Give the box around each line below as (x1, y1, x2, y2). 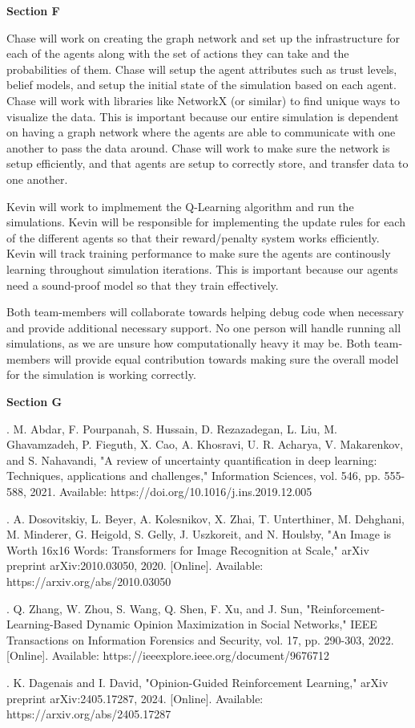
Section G (6, 393, 62, 410)
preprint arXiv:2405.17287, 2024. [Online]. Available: (6, 689, 264, 706)
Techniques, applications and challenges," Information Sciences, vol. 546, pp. (6, 467, 381, 484)
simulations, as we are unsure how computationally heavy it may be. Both (6, 335, 371, 352)
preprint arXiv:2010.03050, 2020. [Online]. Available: (6, 557, 264, 574)
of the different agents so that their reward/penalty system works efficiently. (6, 229, 380, 246)
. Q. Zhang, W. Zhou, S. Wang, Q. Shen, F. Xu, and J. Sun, (6, 600, 303, 616)
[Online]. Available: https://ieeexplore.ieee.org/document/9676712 (6, 647, 330, 664)
